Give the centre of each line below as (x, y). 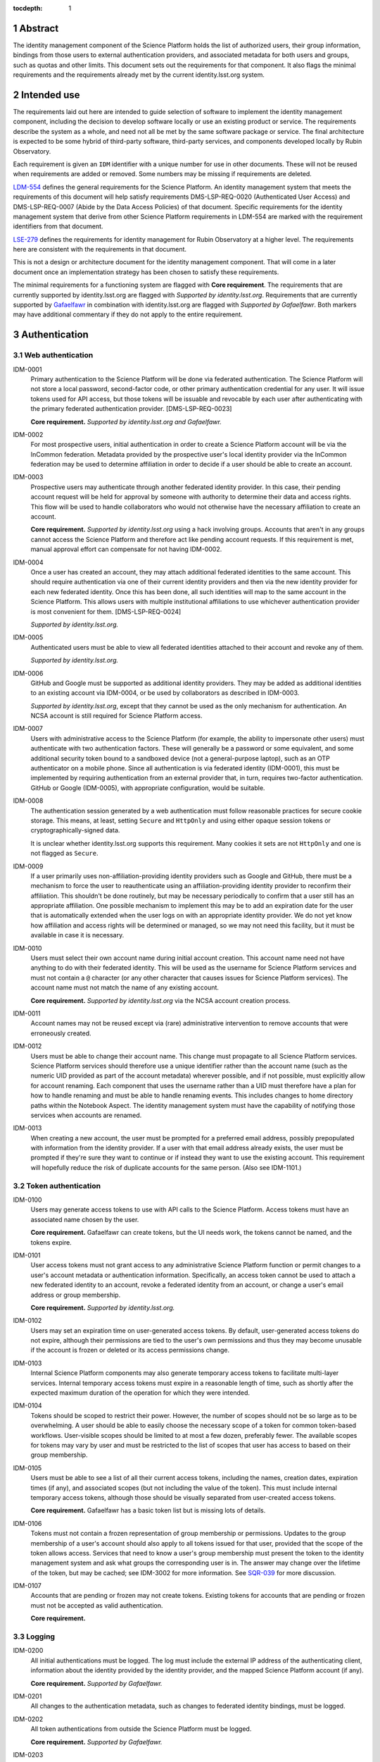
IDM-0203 (28, 1754)
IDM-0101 (27, 1255)
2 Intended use (46, 95)
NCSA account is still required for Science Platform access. (117, 716)
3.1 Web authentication (53, 355)
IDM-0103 (27, 1363)
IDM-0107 (27, 1586)
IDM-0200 (28, 1651)
